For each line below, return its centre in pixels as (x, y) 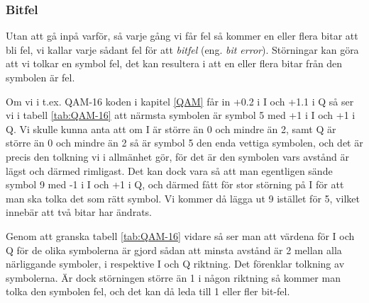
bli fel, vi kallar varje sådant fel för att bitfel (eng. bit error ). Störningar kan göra (182, 49)
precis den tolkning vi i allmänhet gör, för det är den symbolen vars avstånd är (177, 156)
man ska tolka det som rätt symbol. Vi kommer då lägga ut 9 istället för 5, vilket (183, 198)
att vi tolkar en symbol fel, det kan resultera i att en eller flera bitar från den (174, 63)
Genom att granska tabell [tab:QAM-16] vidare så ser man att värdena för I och (180, 235)
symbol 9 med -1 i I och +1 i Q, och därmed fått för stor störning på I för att (175, 184)
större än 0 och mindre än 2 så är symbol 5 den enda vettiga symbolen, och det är (184, 143)
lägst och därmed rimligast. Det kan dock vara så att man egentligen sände (169, 170)
